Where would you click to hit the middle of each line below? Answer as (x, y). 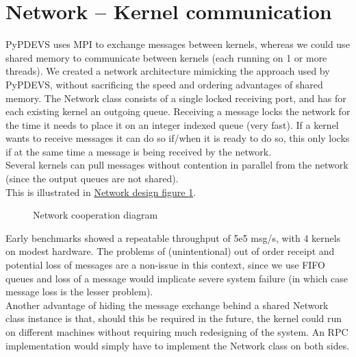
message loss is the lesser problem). (79, 292)
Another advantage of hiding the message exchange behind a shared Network (167, 305)
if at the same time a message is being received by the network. (139, 151)
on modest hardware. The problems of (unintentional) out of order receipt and (170, 251)
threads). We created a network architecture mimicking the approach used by (168, 71)
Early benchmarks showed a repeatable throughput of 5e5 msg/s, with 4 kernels (173, 237)
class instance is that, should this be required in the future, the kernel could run (174, 318)
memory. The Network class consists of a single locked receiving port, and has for (176, 98)
